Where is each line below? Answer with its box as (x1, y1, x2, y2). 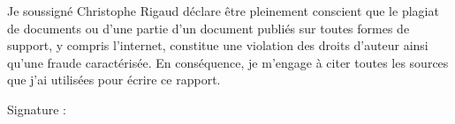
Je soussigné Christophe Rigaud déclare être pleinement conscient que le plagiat (7, 2, 439, 19)
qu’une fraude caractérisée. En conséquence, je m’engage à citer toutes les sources (7, 53, 449, 71)
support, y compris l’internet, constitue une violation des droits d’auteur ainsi (7, 36, 428, 55)
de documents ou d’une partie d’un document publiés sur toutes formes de (7, 18, 410, 37)
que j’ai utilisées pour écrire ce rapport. (7, 70, 221, 89)
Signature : (7, 99, 66, 118)
